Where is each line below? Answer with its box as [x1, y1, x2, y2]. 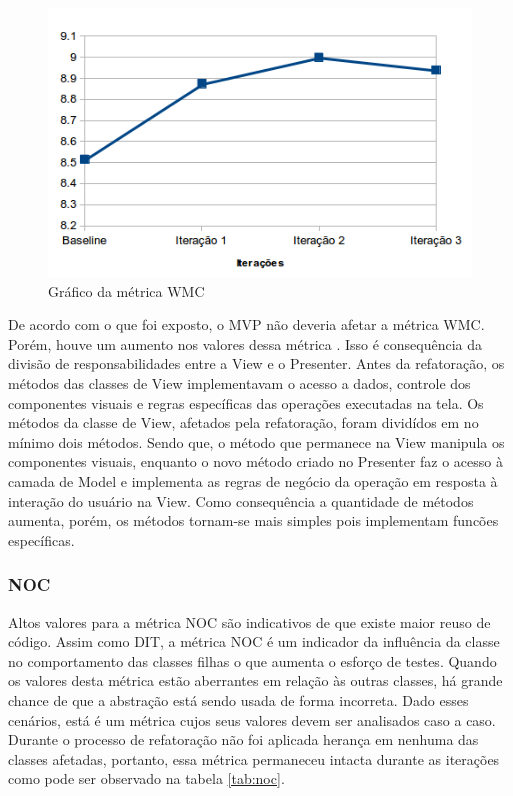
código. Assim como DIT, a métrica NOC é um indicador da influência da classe [8, 631, 500, 652]
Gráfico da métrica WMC [48, 280, 205, 301]
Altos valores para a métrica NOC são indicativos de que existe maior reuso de [8, 611, 491, 632]
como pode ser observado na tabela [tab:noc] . [8, 768, 285, 789]
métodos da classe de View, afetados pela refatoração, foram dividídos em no [8, 412, 479, 433]
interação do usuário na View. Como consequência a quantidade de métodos [8, 490, 474, 511]
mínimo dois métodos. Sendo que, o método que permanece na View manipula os [8, 431, 505, 452]
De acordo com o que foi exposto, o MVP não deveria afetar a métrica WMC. [8, 314, 485, 335]
